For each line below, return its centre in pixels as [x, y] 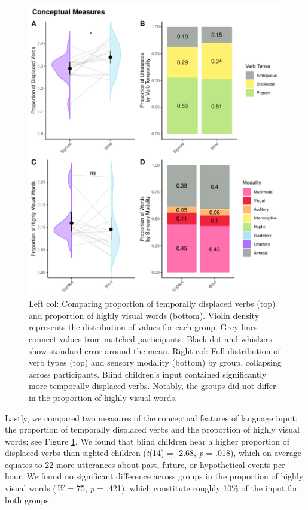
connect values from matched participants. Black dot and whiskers [150, 338]
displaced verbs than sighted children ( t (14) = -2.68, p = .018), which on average [153, 453]
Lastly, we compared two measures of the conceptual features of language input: [151, 417]
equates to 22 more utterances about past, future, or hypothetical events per [145, 464]
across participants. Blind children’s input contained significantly [148, 374]
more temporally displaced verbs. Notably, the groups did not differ [153, 386]
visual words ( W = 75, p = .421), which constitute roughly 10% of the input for [151, 488]
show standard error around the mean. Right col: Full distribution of [155, 350]
